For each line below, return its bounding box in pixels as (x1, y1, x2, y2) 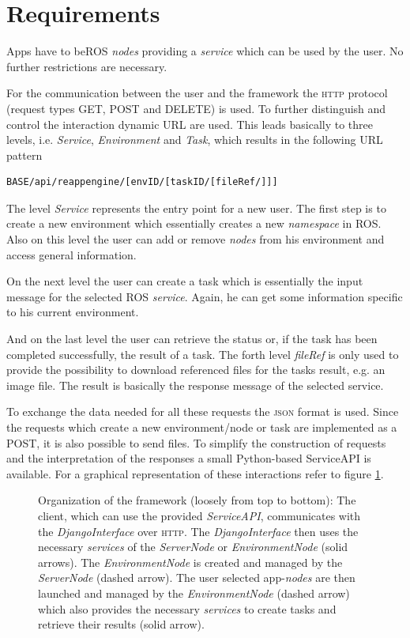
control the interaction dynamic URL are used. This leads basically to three (6, 115, 374, 132)
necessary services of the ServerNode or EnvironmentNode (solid (38, 538, 348, 555)
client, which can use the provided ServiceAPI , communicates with (38, 507, 361, 523)
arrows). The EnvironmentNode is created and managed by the (38, 553, 343, 570)
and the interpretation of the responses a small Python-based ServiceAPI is (6, 450, 371, 466)
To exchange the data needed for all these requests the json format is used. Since (6, 403, 399, 420)
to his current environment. (6, 304, 139, 320)
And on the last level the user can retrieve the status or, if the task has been (6, 330, 378, 347)
